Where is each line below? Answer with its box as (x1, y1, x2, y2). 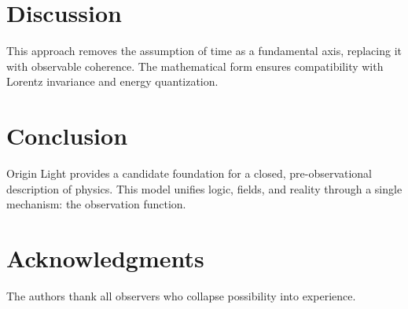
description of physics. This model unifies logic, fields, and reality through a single (6, 180, 402, 197)
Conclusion (6, 120, 128, 152)
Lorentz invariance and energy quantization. (6, 73, 219, 90)
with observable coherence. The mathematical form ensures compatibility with (6, 57, 384, 74)
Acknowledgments (6, 242, 204, 274)
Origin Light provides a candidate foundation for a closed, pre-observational (6, 165, 373, 182)
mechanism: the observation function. (6, 196, 186, 212)
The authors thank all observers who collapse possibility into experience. (6, 287, 356, 303)
